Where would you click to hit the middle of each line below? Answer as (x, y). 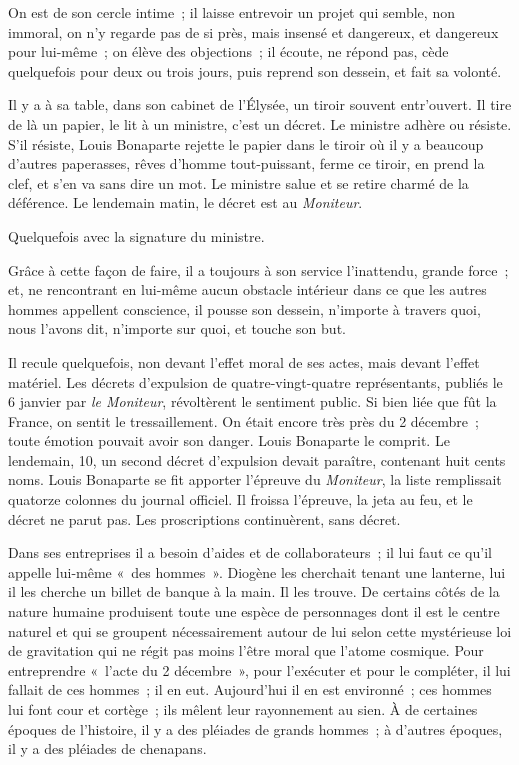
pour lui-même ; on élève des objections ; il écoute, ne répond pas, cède (228, 51)
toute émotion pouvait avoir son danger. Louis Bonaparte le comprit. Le (229, 440)
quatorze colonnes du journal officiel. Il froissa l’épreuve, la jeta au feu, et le (240, 499)
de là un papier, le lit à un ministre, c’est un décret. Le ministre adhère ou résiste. (260, 123)
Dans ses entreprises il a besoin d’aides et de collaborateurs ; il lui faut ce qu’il (250, 552)
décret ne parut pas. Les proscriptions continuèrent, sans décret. (204, 518)
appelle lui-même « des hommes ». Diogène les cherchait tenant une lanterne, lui (257, 571)
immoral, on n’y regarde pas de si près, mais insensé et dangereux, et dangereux (253, 31)
